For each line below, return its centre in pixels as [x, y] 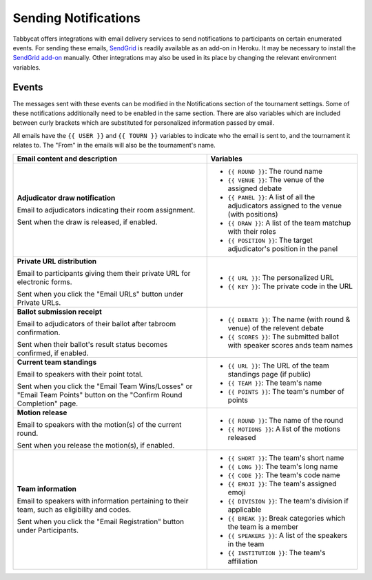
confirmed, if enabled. [53, 353]
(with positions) [253, 214]
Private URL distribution [57, 261]
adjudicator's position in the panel [283, 248]
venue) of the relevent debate [276, 328]
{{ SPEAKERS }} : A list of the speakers [288, 535]
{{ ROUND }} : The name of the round [286, 420]
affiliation [243, 561]
